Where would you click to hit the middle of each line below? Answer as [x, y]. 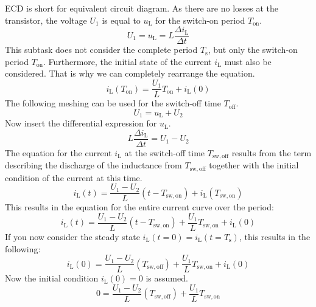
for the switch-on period [200, 20]
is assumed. [167, 278]
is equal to [121, 20]
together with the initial [254, 165]
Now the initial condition [52, 278]
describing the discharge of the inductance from [93, 165]
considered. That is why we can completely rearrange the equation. [130, 73]
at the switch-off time [165, 152]
